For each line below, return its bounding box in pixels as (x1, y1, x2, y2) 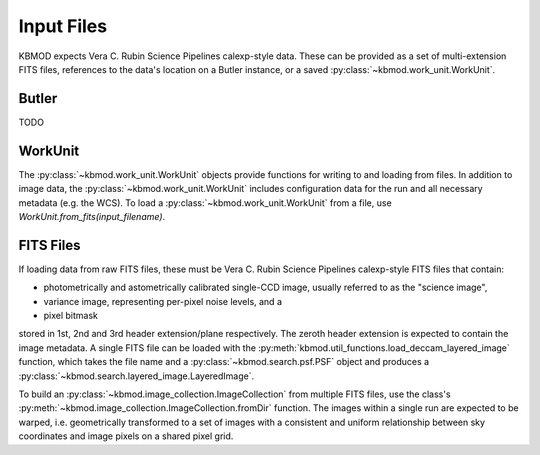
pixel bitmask (43, 310, 99, 321)
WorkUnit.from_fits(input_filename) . (18, 210, 166, 222)
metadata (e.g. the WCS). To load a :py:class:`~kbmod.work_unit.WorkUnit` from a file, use (18, 196, 392, 209)
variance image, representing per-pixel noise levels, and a (43, 295, 282, 307)
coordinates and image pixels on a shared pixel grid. (18, 430, 234, 442)
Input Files (18, 15, 108, 37)
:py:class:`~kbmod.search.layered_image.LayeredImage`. (18, 370, 255, 382)
